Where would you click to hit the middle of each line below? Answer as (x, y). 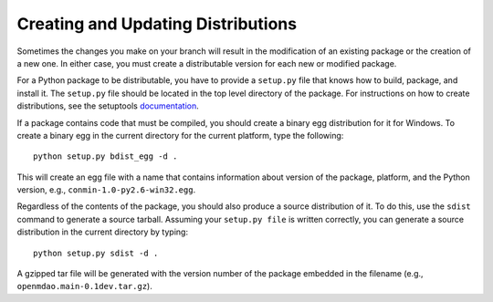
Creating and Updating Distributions (157, 24)
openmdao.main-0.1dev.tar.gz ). (84, 286)
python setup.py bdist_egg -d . (105, 156)
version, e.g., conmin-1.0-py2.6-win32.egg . (106, 190)
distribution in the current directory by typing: (103, 232)
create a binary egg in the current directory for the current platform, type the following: (180, 135)
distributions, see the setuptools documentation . (108, 106)
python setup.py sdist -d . (96, 253)
